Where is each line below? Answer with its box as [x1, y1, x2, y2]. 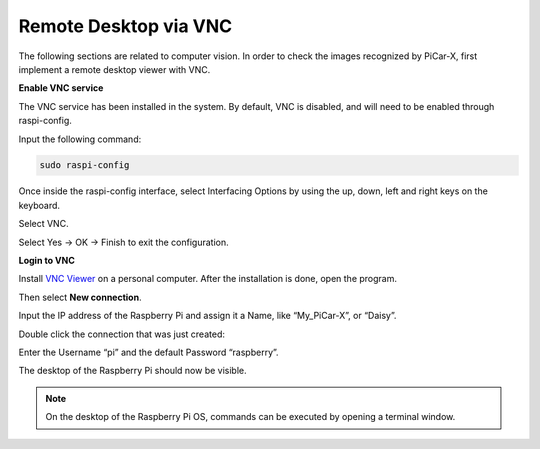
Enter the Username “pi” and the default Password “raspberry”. [18, 346, 279, 358]
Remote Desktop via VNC [18, 15, 233, 37]
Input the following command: [18, 133, 142, 145]
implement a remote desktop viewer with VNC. [18, 63, 211, 75]
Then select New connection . [18, 291, 142, 303]
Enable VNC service [18, 82, 104, 94]
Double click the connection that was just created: [18, 328, 225, 340]
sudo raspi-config [39, 160, 130, 171]
